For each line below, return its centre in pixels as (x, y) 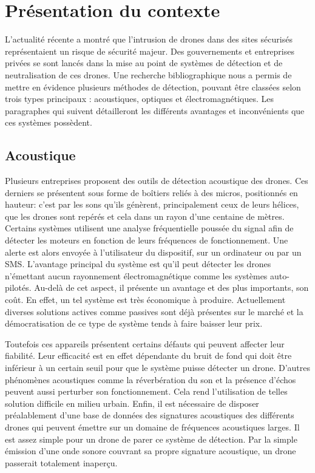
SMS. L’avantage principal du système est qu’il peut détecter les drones (138, 264)
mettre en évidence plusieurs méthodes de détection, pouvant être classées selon (153, 87)
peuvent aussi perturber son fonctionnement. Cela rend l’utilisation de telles (146, 391)
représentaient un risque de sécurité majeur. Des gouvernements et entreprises (150, 51)
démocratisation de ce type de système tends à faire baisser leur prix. (134, 323)
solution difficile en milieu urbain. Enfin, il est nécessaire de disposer (132, 403)
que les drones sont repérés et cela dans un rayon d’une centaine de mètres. (145, 216)
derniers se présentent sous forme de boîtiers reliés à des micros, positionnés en (151, 192)
